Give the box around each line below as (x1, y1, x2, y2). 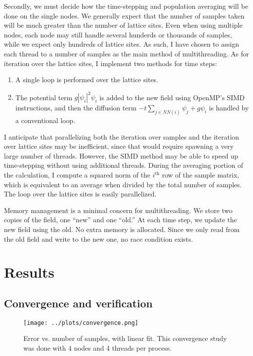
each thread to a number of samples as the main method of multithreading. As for (4, 48, 249, 58)
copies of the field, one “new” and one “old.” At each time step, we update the (4, 214, 237, 225)
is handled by (209, 103, 249, 113)
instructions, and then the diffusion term (15, 103, 137, 113)
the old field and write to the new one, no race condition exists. (4, 233, 193, 244)
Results (4, 262, 54, 282)
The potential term (15, 92, 72, 102)
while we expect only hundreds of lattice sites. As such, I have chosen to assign (4, 39, 239, 49)
